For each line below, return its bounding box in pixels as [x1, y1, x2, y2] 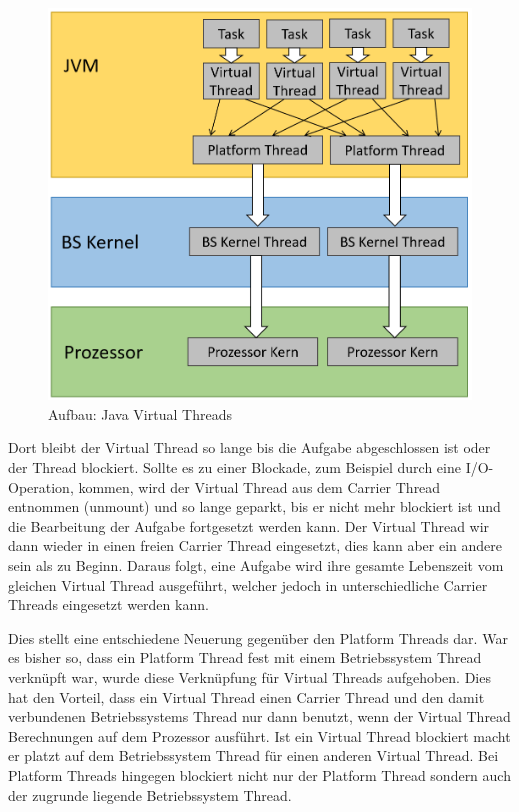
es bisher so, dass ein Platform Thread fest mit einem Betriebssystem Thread [8, 647, 482, 668]
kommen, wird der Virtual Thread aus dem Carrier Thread [78, 476, 441, 497]
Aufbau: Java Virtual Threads [48, 403, 232, 424]
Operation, [8, 476, 74, 497]
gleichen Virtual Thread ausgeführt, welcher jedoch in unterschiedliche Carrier [8, 574, 488, 595]
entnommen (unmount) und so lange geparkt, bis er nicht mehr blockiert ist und [8, 496, 501, 517]
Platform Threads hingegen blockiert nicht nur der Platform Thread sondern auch [8, 764, 511, 785]
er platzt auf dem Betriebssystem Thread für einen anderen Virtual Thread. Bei [8, 745, 499, 766]
